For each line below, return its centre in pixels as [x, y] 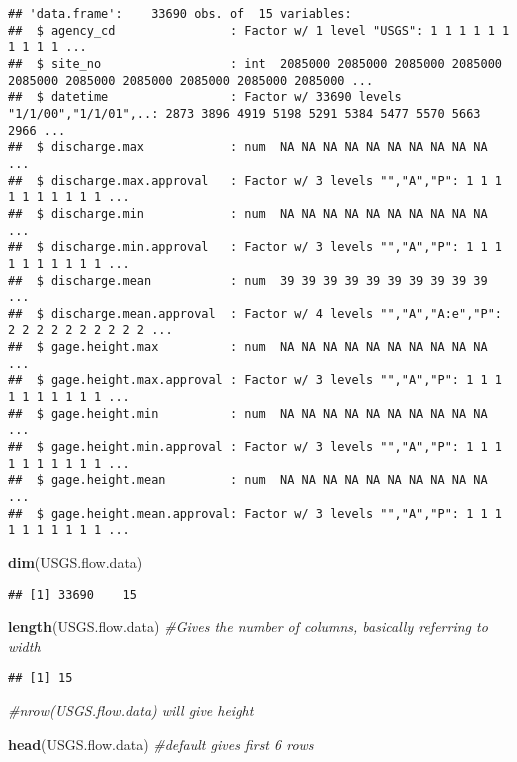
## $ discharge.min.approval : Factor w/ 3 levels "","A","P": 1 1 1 [255, 247]
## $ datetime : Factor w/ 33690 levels [205, 97]
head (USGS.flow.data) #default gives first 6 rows [161, 743]
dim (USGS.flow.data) [75, 562]
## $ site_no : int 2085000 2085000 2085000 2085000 [255, 63]
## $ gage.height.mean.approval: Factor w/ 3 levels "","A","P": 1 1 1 [255, 513]
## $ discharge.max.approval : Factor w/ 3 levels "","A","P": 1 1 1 [255, 180]
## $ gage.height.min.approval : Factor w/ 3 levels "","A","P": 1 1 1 [255, 447]
